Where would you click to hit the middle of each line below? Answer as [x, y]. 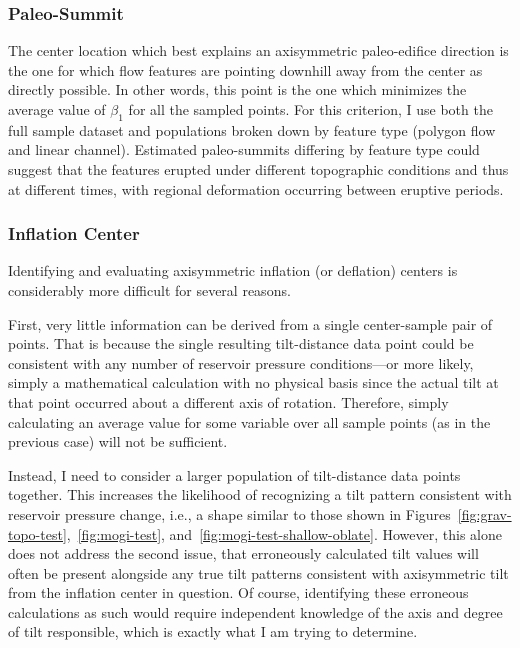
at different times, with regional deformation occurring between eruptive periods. [256, 188]
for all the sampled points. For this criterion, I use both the [310, 109]
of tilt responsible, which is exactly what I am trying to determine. [213, 631]
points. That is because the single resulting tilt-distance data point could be [241, 343]
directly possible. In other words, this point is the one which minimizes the [237, 89]
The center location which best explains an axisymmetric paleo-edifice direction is [258, 50]
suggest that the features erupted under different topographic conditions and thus [258, 168]
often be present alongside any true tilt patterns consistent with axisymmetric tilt [258, 572]
